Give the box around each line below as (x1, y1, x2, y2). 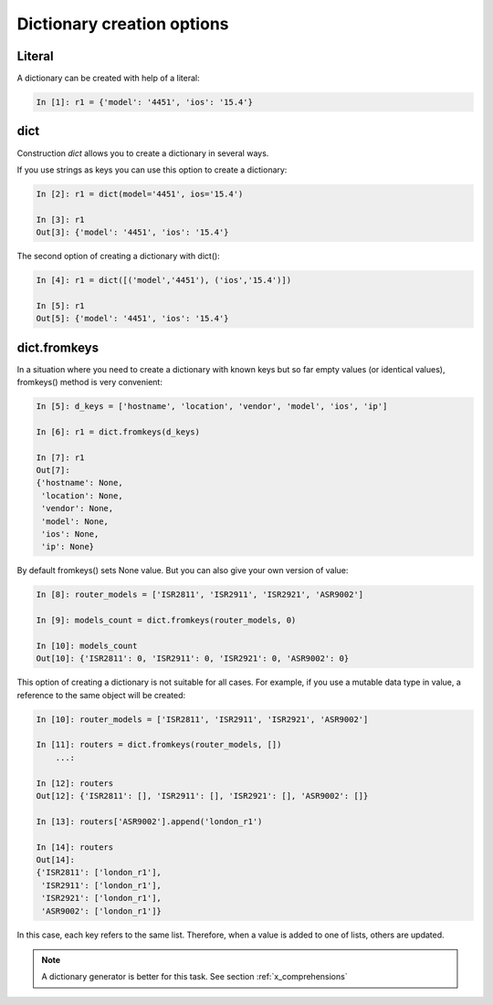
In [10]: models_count (36, 640, 138, 651)
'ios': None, (41, 529, 100, 539)
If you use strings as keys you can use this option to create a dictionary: (16, 164, 288, 175)
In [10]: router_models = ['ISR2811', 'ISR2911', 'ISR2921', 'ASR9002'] (36, 714, 369, 725)
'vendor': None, (41, 503, 114, 514)
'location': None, (41, 490, 123, 501)
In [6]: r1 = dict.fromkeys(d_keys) (36, 426, 201, 437)
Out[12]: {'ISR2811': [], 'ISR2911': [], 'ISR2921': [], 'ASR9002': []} (36, 790, 369, 801)
